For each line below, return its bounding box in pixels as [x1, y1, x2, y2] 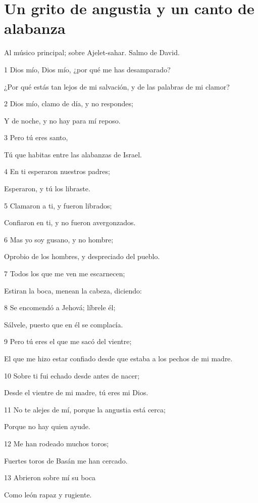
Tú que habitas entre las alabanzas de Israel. [4, 149, 142, 159]
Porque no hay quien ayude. [4, 421, 90, 432]
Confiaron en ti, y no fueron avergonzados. [4, 217, 136, 228]
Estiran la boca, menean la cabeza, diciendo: [4, 285, 142, 296]
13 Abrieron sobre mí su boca [4, 472, 96, 483]
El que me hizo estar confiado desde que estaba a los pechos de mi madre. [4, 353, 233, 363]
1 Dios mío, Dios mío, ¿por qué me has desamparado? [4, 64, 171, 74]
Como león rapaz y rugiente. [4, 489, 92, 499]
